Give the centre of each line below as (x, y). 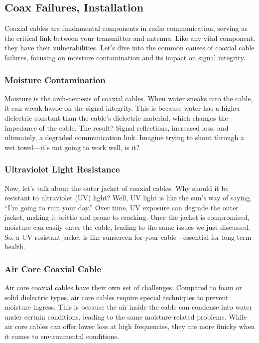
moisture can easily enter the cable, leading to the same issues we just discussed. (128, 227)
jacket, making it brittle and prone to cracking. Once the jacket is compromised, (127, 217)
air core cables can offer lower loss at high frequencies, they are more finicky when (130, 326)
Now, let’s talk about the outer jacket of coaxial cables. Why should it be (117, 188)
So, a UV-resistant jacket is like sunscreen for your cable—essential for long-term (128, 237)
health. (15, 247)
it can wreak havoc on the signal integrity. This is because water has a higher (123, 108)
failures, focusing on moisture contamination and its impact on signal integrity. (125, 57)
